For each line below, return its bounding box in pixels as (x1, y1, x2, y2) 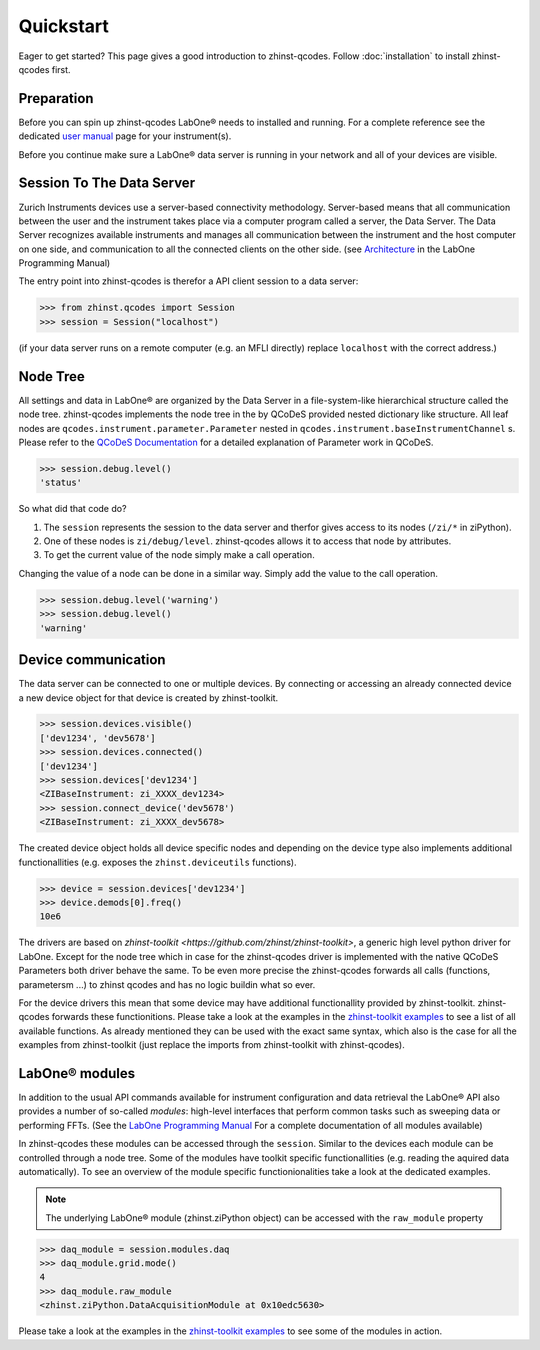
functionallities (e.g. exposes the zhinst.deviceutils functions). (18, 856, 297, 868)
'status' (39, 477, 83, 489)
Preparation (18, 90, 94, 107)
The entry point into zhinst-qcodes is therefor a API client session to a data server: (18, 275, 359, 287)
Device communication (18, 651, 166, 669)
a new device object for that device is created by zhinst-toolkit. (18, 691, 279, 704)
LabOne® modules (18, 1065, 136, 1082)
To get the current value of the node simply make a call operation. (43, 549, 315, 561)
